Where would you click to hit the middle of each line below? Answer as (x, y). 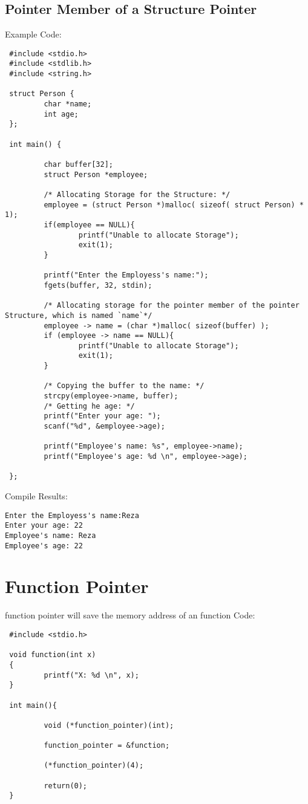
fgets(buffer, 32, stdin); (98, 285)
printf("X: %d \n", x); (91, 675)
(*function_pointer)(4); (94, 766)
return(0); (66, 786)
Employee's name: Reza (51, 535)
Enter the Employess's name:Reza (72, 515)
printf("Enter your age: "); (102, 416)
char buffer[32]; (78, 165)
